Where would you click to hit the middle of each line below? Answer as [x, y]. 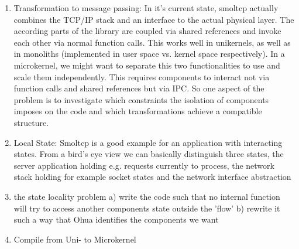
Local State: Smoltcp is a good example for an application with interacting [148, 142]
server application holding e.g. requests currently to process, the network [144, 165]
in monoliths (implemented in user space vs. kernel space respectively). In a [149, 54]
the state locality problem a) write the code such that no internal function [147, 196]
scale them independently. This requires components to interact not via [142, 76]
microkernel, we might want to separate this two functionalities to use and [147, 65]
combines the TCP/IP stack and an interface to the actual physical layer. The [154, 19]
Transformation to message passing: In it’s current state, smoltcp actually [146, 8]
